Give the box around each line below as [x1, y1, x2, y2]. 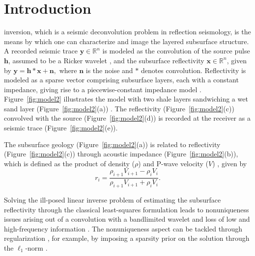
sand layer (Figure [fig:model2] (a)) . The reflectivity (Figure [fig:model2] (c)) [4, 103, 234, 113]
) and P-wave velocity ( [138, 158, 209, 168]
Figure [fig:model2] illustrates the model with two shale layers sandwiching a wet [4, 94, 248, 104]
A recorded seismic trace [4, 46, 78, 56]
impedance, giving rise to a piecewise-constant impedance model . [4, 84, 201, 94]
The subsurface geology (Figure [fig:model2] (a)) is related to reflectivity [4, 139, 221, 149]
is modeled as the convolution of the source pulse [102, 46, 250, 56]
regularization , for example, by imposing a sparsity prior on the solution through [4, 233, 250, 243]
